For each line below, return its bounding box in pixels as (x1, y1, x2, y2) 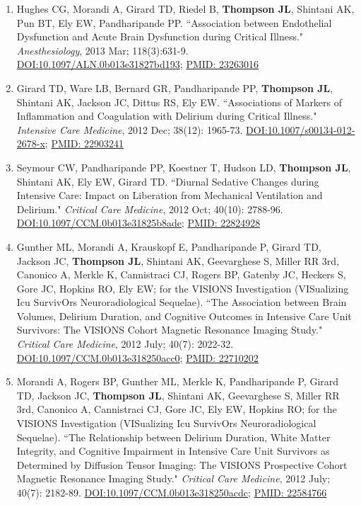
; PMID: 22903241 (45, 136, 124, 151)
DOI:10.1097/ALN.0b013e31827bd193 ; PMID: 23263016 (16, 57, 259, 72)
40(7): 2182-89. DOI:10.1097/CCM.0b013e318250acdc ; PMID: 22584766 (16, 485, 327, 499)
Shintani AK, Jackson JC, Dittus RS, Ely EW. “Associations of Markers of (16, 94, 343, 109)
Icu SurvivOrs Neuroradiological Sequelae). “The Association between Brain (16, 295, 347, 310)
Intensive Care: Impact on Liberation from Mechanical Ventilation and (16, 188, 323, 203)
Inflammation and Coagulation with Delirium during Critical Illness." (16, 108, 317, 123)
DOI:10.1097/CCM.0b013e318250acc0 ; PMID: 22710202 (16, 350, 259, 365)
